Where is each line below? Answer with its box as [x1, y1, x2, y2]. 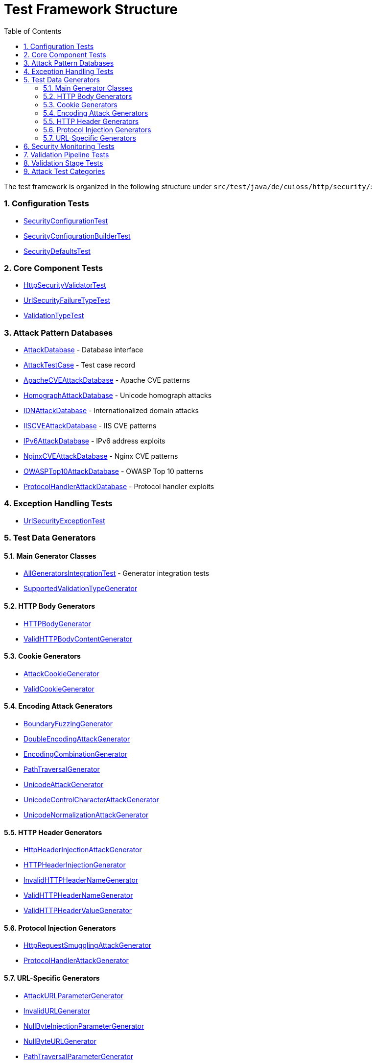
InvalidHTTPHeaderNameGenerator [23, 876, 139, 885]
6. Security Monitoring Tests [23, 142, 115, 150]
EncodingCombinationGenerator [23, 750, 127, 758]
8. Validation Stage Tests [23, 158, 103, 167]
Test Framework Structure [4, 1, 178, 18]
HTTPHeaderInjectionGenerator [23, 861, 126, 869]
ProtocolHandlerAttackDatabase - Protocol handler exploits [23, 482, 214, 491]
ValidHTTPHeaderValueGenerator [23, 906, 132, 915]
